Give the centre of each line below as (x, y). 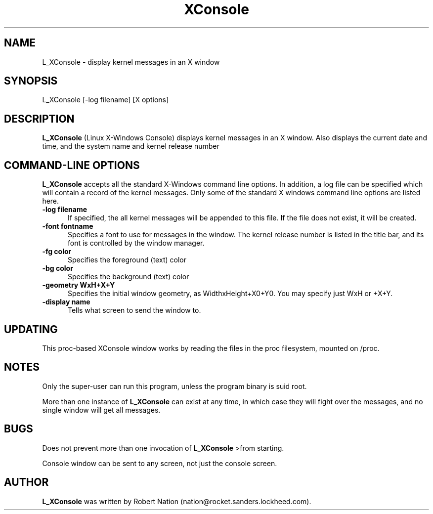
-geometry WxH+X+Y (79, 285)
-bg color (58, 268)
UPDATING (31, 329)
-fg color (57, 252)
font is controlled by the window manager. (136, 243)
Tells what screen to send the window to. (134, 310)
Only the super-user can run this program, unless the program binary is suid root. (174, 386)
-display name (66, 302)
